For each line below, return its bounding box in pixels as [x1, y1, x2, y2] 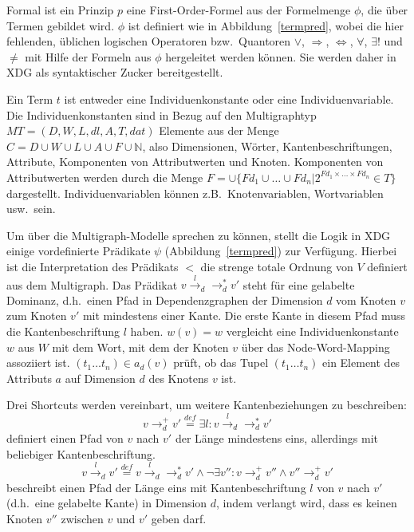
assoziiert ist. [6, 354, 70, 371]
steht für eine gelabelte [242, 276, 355, 293]
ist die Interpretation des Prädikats [6, 258, 179, 274]
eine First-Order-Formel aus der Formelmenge [126, 2, 351, 18]
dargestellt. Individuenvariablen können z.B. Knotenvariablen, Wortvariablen [6, 184, 384, 201]
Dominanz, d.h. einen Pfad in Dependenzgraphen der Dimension [6, 291, 323, 308]
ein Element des [322, 354, 400, 371]
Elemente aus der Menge [159, 122, 279, 139]
